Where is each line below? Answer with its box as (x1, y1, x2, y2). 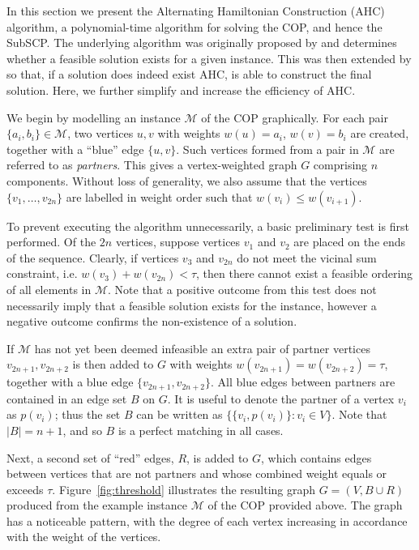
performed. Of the (6, 233, 96, 250)
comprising (313, 156, 368, 173)
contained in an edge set (6, 390, 127, 407)
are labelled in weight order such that (66, 188, 253, 205)
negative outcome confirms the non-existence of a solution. (6, 313, 297, 330)
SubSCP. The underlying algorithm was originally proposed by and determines (6, 34, 397, 51)
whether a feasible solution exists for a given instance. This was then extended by (6, 49, 412, 66)
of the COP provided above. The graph (207, 497, 403, 514)
